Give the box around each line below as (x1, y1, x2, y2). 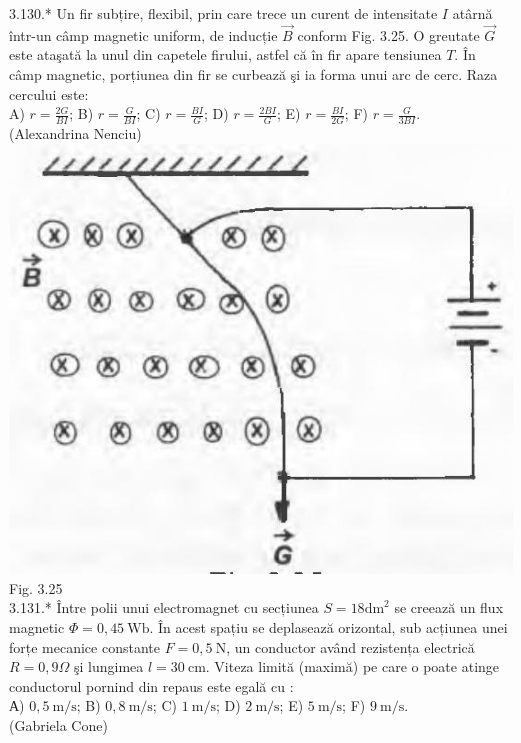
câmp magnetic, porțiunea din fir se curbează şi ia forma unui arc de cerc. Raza (9, 64, 498, 84)
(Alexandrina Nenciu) (9, 123, 142, 144)
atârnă (452, 3, 493, 23)
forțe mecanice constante (9, 636, 160, 657)
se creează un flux (394, 597, 504, 618)
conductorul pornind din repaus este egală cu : (9, 675, 294, 696)
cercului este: (9, 83, 89, 104)
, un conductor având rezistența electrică (226, 636, 475, 657)
